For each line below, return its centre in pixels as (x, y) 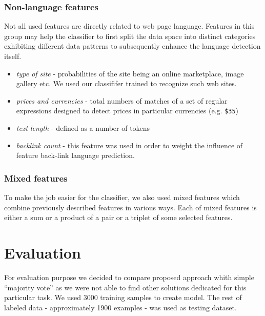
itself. (13, 56)
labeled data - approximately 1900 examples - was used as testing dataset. (120, 307)
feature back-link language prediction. (75, 155)
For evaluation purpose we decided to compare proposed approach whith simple (129, 277)
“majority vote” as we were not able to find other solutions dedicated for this (125, 287)
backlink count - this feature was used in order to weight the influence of (129, 145)
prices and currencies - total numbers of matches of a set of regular (122, 100)
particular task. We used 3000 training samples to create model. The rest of (123, 297)
